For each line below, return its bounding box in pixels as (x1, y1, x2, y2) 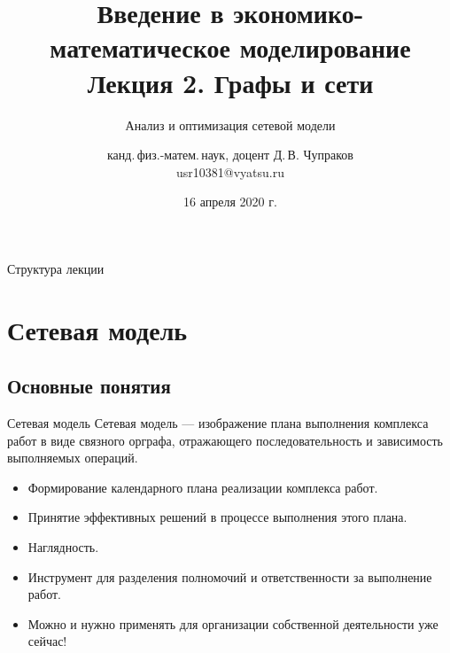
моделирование (239, 29, 411, 66)
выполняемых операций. (7, 448, 138, 467)
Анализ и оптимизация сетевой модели (125, 115, 336, 134)
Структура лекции (7, 259, 105, 277)
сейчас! (27, 632, 67, 650)
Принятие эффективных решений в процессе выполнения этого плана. (27, 508, 407, 526)
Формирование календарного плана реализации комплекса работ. (27, 478, 378, 496)
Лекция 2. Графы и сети (87, 64, 374, 100)
